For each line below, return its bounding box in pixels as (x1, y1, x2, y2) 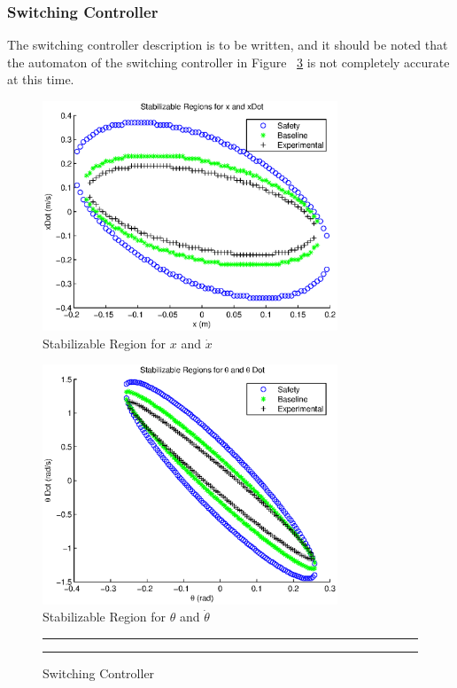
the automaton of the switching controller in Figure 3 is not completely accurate (7, 52, 450, 71)
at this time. (7, 70, 74, 89)
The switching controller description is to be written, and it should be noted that (7, 35, 448, 54)
